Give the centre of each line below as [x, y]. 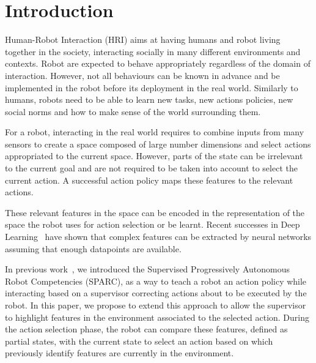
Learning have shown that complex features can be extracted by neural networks [158, 237]
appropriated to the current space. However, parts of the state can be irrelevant [154, 156]
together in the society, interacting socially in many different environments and [153, 51]
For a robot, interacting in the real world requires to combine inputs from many [155, 132]
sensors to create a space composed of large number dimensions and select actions [158, 144]
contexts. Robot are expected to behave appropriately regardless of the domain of [158, 63]
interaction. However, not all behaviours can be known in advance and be [142, 75]
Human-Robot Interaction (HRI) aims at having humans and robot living [143, 39]
